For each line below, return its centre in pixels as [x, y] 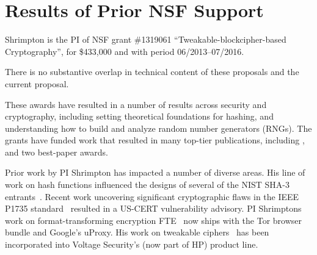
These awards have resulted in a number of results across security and [136, 104]
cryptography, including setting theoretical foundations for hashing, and [139, 116]
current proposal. [37, 83]
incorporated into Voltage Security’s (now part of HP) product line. [132, 244]
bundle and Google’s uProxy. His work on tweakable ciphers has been [137, 232]
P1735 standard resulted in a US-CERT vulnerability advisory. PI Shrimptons [153, 208]
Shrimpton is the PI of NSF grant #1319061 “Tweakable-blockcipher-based [146, 39]
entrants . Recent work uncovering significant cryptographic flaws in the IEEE [152, 196]
